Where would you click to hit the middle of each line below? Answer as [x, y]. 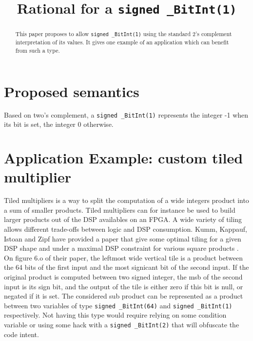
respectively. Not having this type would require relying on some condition [115, 315]
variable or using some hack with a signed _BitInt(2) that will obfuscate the [122, 325]
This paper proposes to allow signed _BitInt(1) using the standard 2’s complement [124, 34]
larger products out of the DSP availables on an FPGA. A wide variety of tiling [123, 219]
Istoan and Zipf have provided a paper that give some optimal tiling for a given [123, 238]
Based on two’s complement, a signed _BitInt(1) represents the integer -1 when [126, 114]
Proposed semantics [72, 91]
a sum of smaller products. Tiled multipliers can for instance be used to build [120, 210]
